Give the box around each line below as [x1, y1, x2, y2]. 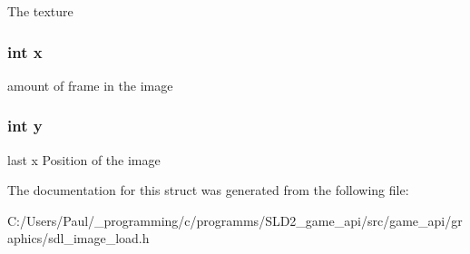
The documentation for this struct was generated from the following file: [7, 181, 409, 200]
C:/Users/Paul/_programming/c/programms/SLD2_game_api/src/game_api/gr [7, 210, 463, 230]
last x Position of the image [7, 150, 161, 169]
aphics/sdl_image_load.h [7, 229, 150, 248]
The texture [7, 2, 73, 20]
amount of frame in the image [7, 75, 173, 94]
